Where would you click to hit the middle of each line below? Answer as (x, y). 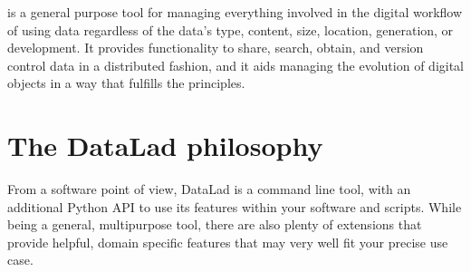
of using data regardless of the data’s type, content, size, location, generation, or (231, 29)
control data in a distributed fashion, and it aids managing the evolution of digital (235, 65)
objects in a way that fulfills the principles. (126, 83)
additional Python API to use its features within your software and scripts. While (235, 206)
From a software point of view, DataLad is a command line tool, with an (209, 189)
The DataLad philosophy (165, 146)
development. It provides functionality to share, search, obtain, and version (216, 48)
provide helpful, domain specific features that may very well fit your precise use (228, 242)
